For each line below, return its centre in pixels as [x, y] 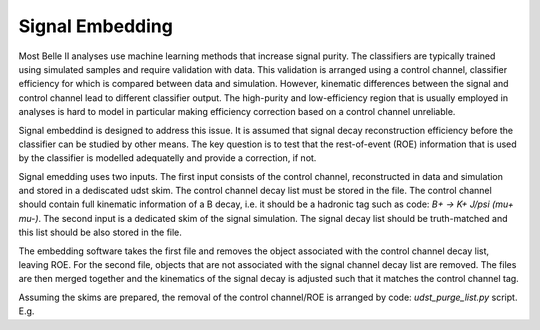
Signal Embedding [96, 26]
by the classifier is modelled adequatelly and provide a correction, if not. [167, 158]
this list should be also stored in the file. [100, 232]
